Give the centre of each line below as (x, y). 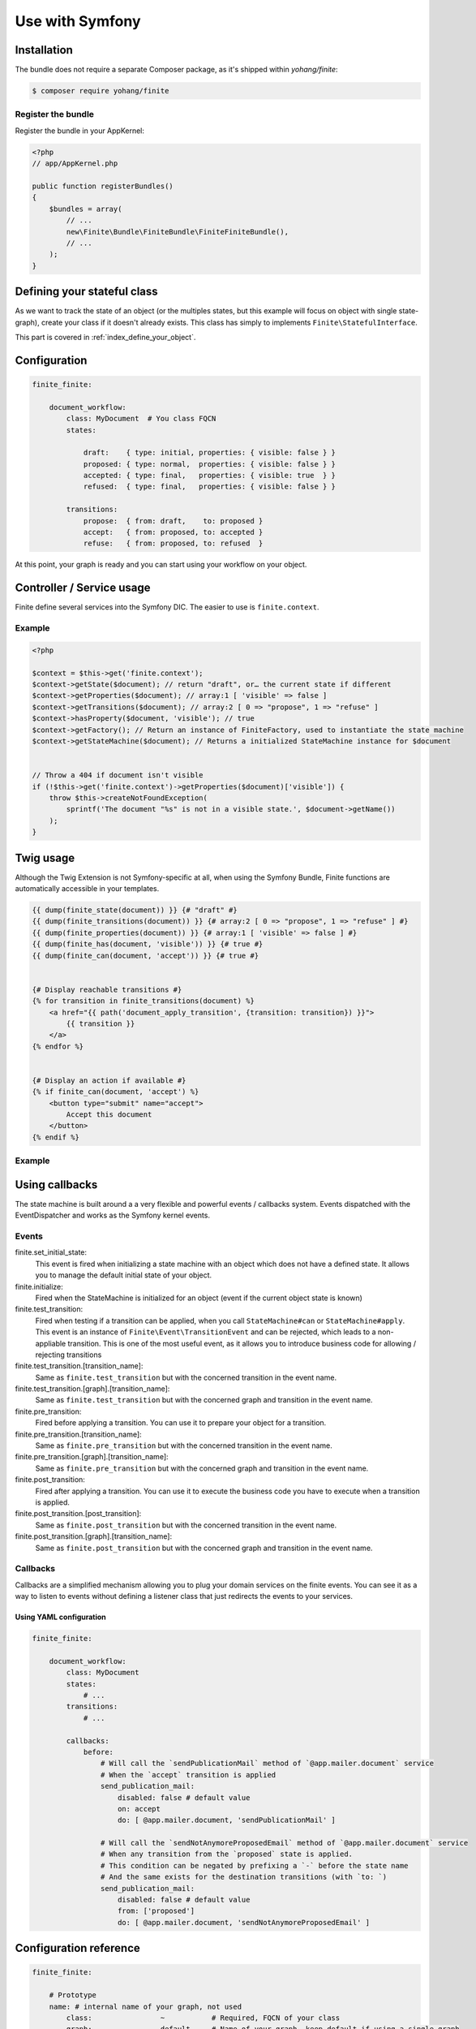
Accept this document (109, 1115)
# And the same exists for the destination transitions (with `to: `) (244, 1877)
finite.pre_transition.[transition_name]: (78, 1434)
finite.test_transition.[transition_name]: (79, 1366)
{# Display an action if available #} (109, 1080)
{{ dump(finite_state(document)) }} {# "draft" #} (135, 910)
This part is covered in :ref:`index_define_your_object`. (105, 337)
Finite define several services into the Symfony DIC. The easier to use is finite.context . (167, 607)
